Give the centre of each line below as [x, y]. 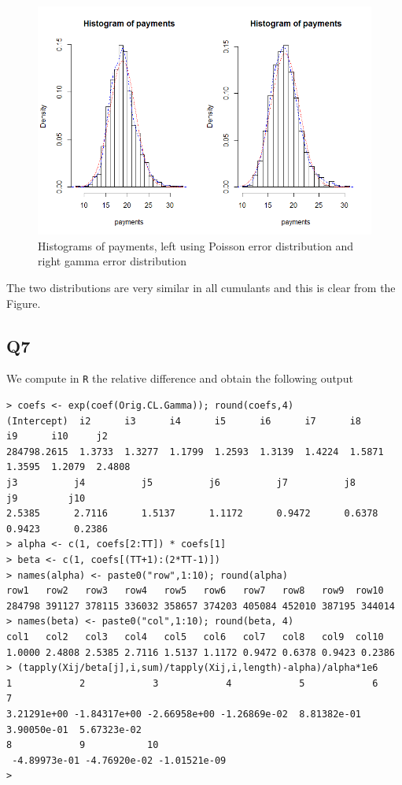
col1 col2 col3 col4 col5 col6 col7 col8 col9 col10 [195, 637]
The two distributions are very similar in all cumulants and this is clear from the [201, 288]
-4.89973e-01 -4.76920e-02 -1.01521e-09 [119, 760]
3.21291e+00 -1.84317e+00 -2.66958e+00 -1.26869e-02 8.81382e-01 [184, 714]
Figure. [24, 303]
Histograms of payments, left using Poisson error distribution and [196, 245]
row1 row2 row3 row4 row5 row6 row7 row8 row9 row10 [195, 591]
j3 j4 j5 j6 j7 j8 [181, 483]
